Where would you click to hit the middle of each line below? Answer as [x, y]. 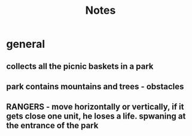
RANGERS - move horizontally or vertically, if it [95, 107]
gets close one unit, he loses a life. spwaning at [96, 117]
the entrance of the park [52, 126]
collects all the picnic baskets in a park [80, 66]
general [26, 44]
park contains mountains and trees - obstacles [95, 87]
